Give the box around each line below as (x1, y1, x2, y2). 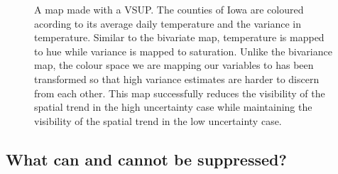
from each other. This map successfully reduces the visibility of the (34, 85, 325, 100)
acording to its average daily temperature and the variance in (34, 16, 301, 31)
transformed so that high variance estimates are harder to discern (34, 71, 320, 86)
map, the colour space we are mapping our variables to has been (34, 58, 314, 72)
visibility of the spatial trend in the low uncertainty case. (34, 113, 282, 128)
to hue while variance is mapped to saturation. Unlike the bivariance (34, 43, 332, 58)
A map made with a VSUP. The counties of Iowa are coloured (34, 2, 304, 16)
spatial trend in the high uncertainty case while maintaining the (34, 99, 312, 114)
